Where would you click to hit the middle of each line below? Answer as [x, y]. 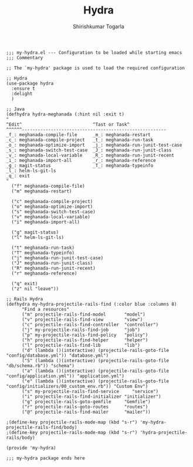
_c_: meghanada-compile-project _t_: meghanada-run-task [80, 140]
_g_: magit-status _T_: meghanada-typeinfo [80, 165]
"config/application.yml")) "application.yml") [65, 376]
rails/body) [21, 438]
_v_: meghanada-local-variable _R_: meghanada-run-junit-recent [90, 155]
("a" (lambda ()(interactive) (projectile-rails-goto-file [95, 371]
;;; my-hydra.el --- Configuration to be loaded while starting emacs [94, 53]
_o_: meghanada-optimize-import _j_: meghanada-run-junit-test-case [94, 145]
